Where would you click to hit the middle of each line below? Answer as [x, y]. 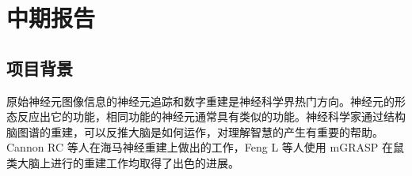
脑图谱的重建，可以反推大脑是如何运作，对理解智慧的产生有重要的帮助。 [195, 131]
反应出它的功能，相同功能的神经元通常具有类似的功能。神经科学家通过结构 [211, 116]
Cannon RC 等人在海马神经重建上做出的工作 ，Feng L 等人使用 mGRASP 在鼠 [205, 147]
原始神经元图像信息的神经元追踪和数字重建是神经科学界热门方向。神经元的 [200, 101]
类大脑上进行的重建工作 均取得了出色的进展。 [123, 162]
